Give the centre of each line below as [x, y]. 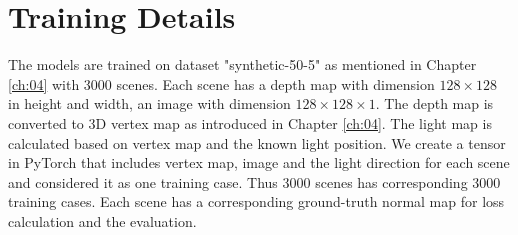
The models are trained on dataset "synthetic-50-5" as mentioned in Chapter [242, 64]
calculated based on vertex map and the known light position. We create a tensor [257, 142]
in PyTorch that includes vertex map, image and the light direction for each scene [259, 162]
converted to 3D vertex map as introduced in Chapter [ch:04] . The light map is [250, 122]
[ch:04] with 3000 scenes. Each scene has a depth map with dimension [221, 83]
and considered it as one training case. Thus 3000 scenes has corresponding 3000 [254, 181]
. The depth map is [434, 103]
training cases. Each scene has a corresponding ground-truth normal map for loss [256, 201]
